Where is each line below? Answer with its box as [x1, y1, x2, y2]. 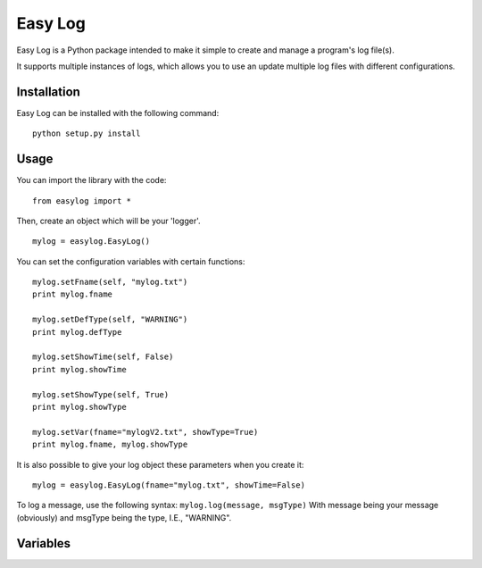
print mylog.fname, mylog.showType [32, 439, 188, 450]
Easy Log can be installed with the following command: [16, 107, 220, 118]
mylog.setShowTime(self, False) [32, 352, 174, 362]
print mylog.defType [32, 327, 122, 337]
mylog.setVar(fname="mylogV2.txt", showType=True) [32, 427, 259, 437]
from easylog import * [32, 196, 132, 205]
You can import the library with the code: [16, 175, 167, 186]
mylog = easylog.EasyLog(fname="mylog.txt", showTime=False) [32, 480, 305, 490]
